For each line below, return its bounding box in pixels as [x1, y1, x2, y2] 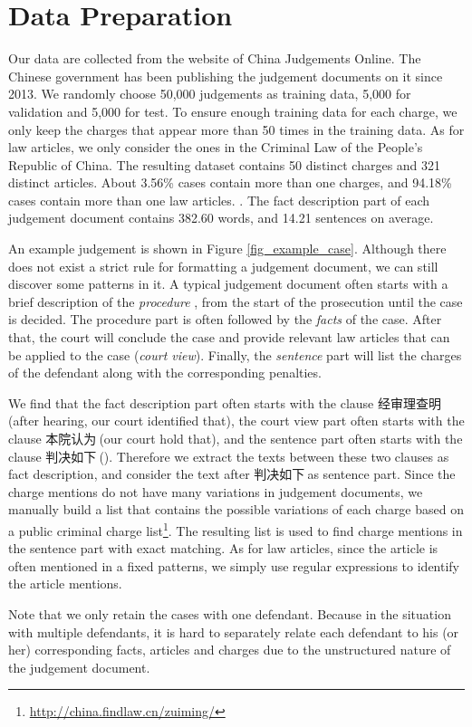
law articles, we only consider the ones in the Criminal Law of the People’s [8, 138, 423, 157]
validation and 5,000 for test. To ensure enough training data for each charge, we [8, 101, 458, 120]
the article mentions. [8, 574, 122, 593]
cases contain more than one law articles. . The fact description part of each [8, 190, 430, 209]
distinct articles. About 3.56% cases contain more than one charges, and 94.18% [8, 173, 452, 192]
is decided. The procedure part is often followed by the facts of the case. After [8, 310, 442, 329]
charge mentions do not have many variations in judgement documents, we [8, 482, 423, 501]
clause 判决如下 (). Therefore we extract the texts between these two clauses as [8, 446, 449, 465]
